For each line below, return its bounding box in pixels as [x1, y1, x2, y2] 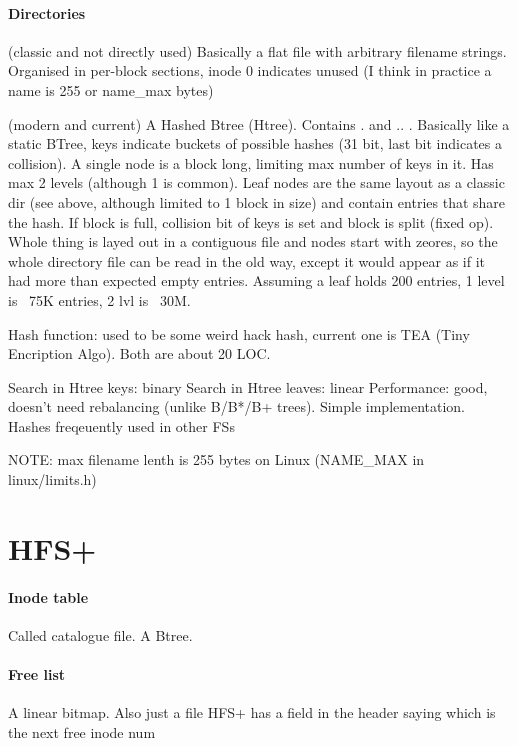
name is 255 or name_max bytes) [8, 79, 214, 100]
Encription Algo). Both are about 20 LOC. [8, 343, 271, 364]
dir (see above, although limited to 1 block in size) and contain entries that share [8, 191, 506, 212]
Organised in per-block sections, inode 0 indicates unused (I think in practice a [8, 60, 492, 81]
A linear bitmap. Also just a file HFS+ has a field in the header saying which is [8, 702, 496, 723]
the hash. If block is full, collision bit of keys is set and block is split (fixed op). [8, 211, 494, 232]
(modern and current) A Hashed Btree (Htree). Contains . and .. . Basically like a [8, 113, 510, 134]
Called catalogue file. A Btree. [8, 624, 193, 645]
